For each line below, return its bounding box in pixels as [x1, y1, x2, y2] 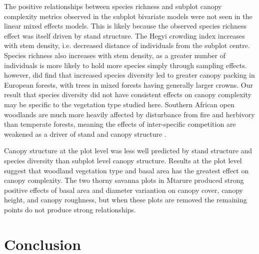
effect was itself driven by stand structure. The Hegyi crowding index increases [4, 30, 245, 41]
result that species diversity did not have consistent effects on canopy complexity [4, 89, 251, 100]
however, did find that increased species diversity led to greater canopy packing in [4, 70, 255, 80]
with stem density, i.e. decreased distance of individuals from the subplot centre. [4, 40, 250, 51]
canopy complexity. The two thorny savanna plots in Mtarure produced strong [4, 175, 244, 185]
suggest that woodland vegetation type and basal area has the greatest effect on [4, 165, 249, 175]
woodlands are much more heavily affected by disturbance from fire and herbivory [4, 109, 255, 119]
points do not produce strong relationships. [4, 204, 136, 214]
